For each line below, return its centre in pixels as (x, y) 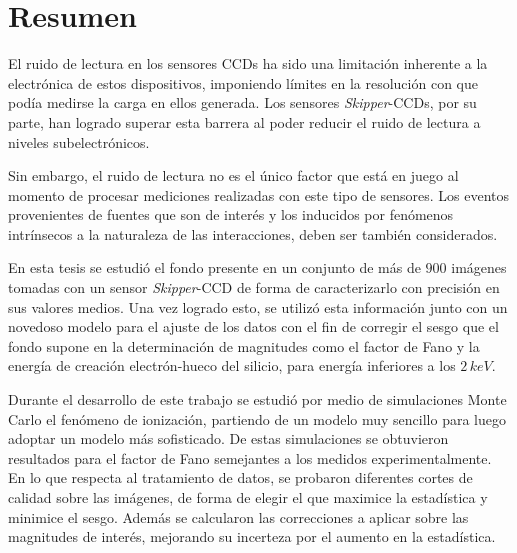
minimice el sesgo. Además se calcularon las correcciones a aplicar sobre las (238, 516)
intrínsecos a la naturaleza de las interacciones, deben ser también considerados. (253, 233)
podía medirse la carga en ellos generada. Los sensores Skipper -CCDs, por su (242, 102)
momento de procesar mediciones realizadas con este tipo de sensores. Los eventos (259, 194)
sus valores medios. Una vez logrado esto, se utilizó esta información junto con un (258, 306)
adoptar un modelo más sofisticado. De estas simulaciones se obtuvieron (228, 438)
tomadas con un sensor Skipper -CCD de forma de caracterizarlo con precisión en (254, 287)
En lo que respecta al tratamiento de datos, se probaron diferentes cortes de (240, 477)
